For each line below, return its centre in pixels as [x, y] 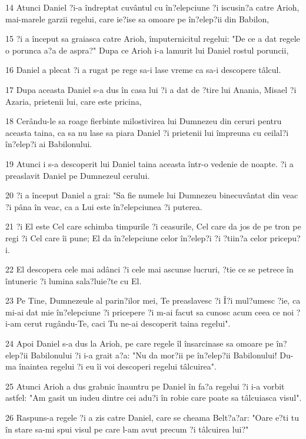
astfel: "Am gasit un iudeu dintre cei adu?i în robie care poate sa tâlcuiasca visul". [154, 398]
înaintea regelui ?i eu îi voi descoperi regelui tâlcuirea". [118, 366]
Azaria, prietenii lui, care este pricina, [74, 101]
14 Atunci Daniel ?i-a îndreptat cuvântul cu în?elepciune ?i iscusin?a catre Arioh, [152, 7]
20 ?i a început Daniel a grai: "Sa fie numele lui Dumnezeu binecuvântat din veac [152, 195]
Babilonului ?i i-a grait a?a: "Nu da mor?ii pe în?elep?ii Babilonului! [154, 355]
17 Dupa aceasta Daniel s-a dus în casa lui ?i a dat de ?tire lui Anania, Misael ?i [151, 89]
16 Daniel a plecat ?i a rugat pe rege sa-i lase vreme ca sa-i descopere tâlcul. [143, 70]
